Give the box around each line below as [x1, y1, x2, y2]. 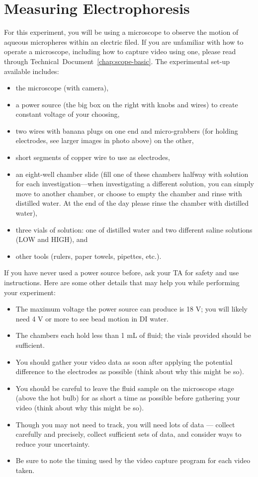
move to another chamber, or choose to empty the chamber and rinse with [15, 188, 242, 198]
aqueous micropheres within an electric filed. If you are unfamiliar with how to [4, 36, 244, 47]
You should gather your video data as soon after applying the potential [15, 356, 233, 367]
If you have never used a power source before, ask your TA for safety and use [4, 267, 239, 278]
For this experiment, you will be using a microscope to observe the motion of [4, 27, 239, 37]
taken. [15, 465, 35, 475]
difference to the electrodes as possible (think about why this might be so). [15, 366, 244, 377]
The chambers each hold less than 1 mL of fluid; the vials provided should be [15, 330, 251, 340]
